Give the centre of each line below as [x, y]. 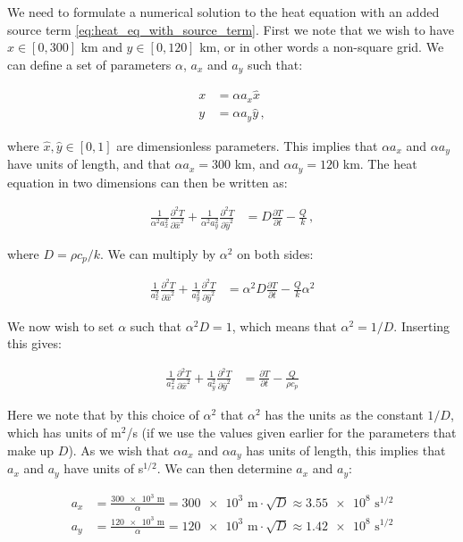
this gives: [34, 343]
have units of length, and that [89, 164]
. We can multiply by [158, 253]
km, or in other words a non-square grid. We [322, 47]
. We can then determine [224, 468]
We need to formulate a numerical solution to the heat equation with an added [223, 12]
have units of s [104, 468]
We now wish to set [61, 325]
